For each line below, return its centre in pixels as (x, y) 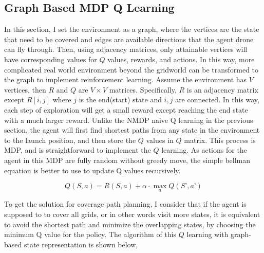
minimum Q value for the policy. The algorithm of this (90, 234)
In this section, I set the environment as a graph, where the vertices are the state (132, 29)
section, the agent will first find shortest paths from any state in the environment (132, 130)
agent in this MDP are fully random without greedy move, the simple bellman (127, 160)
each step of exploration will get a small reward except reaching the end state (126, 109)
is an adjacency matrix (222, 89)
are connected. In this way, (217, 100)
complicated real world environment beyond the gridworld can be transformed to (131, 69)
